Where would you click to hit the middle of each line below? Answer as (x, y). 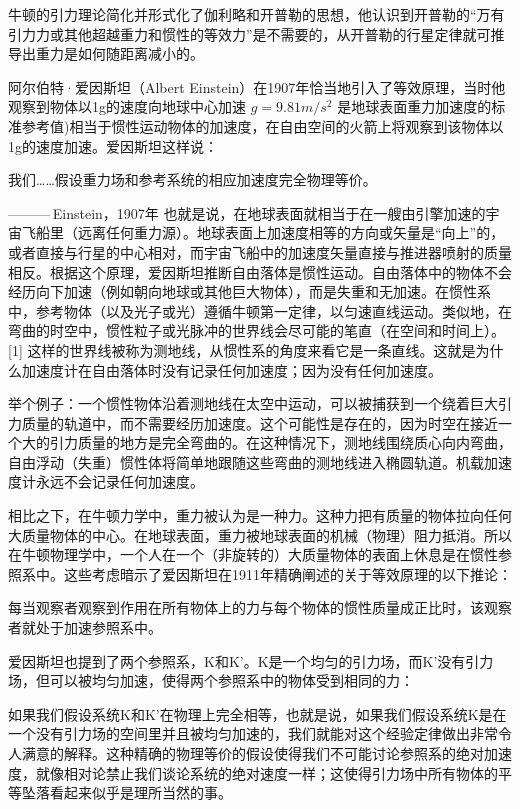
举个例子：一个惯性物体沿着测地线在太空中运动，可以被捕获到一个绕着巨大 (253, 403)
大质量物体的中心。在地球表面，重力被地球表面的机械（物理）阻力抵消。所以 (260, 534)
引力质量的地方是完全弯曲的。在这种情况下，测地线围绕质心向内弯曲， (280, 442)
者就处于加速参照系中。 (85, 627)
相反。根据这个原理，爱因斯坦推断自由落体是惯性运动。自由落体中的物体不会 (260, 271)
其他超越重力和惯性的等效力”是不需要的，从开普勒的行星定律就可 (277, 33)
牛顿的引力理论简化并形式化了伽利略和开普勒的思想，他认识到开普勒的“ (242, 14)
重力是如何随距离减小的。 (119, 53)
